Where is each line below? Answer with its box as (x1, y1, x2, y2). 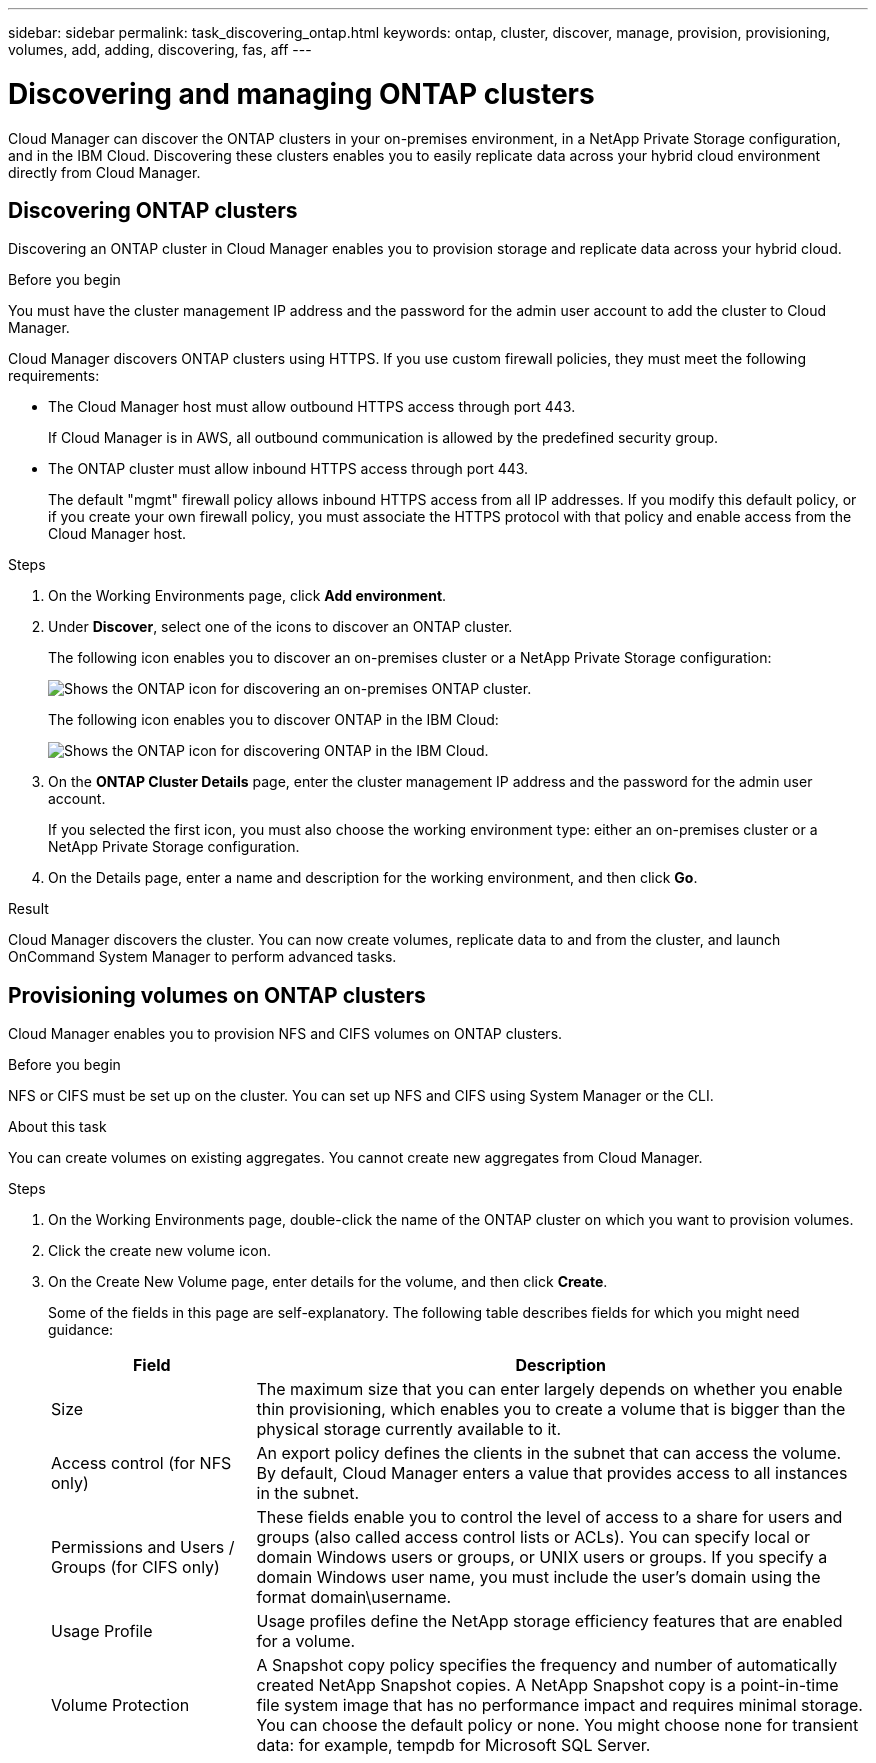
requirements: (8, 367, 100, 385)
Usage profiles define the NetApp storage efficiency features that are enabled (256, 1611, 843, 1632)
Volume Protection (51, 1695, 190, 1716)
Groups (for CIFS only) (51, 1557, 220, 1578)
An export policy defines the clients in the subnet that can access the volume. (256, 1443, 842, 1464)
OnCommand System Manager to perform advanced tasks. (8, 948, 397, 966)
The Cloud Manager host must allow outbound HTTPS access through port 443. (48, 398, 576, 416)
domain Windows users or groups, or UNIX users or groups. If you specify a (256, 1547, 828, 1568)
